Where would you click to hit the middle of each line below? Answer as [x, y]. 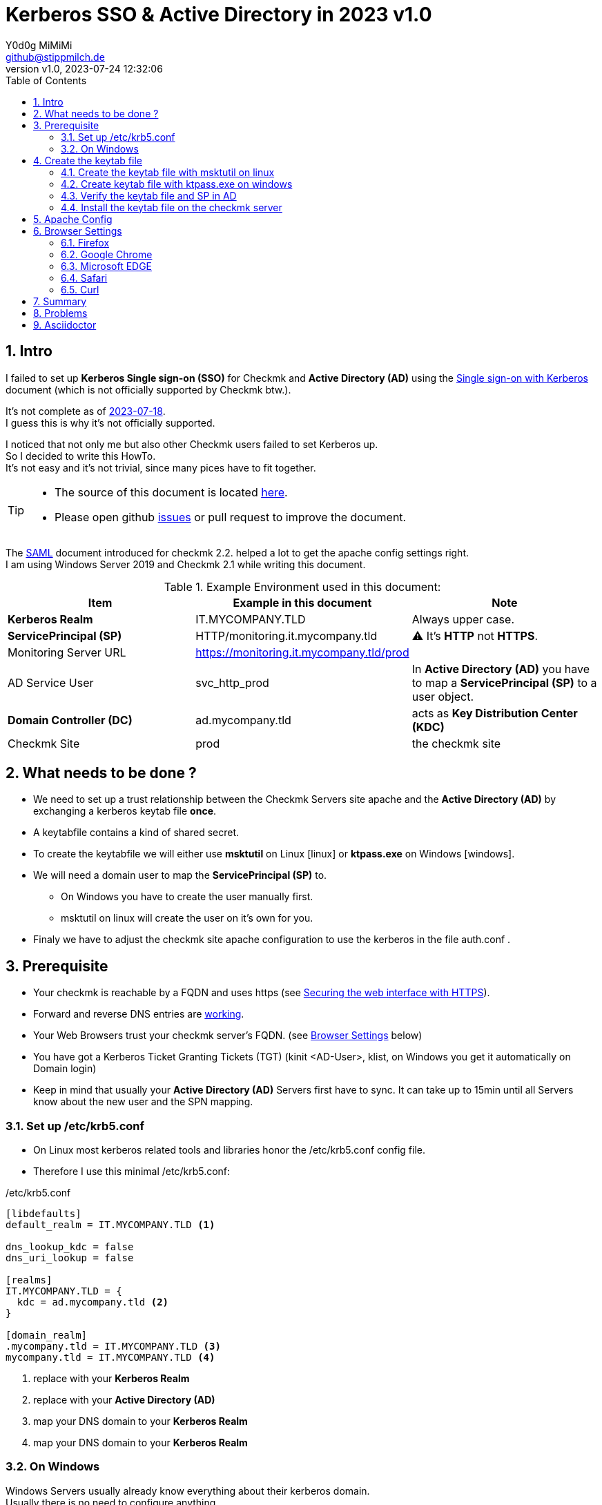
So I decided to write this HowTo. [81, 456]
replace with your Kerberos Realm [111, 1379]
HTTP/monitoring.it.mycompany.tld [287, 635]
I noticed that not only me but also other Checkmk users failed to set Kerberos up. [192, 444]
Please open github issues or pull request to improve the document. [231, 517]
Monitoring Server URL [67, 652]
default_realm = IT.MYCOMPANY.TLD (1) [110, 1225]
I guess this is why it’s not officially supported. [110, 423]
